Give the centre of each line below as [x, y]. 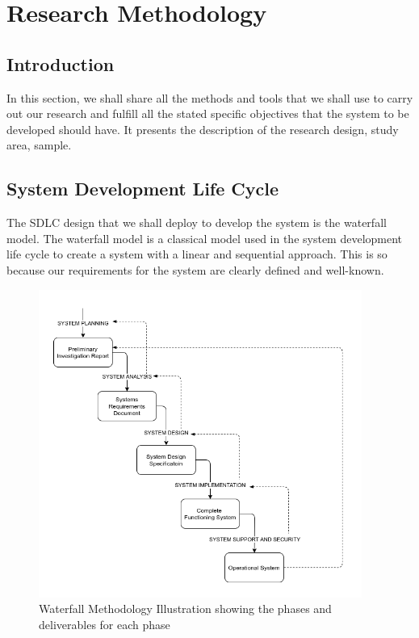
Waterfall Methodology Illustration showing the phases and [185, 609]
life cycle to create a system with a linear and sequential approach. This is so [197, 254]
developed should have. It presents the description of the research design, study [203, 129]
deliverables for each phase [105, 624]
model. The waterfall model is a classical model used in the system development [205, 238]
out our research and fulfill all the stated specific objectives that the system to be [208, 113]
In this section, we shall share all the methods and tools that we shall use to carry [210, 97]
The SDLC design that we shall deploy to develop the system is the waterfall [197, 222]
